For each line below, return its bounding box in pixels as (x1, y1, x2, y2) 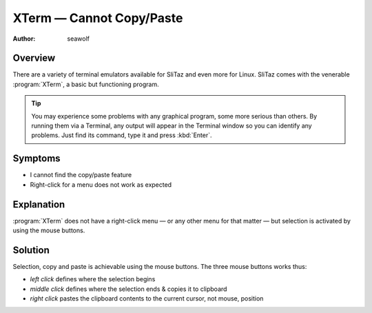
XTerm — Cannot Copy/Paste (12, 10, 183, 26)
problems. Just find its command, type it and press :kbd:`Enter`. (31, 131, 213, 139)
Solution (12, 244, 50, 256)
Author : (12, 34, 36, 43)
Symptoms (12, 152, 61, 165)
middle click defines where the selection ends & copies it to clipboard (30, 285, 227, 293)
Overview (12, 52, 56, 64)
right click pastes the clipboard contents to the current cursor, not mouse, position (30, 294, 264, 303)
